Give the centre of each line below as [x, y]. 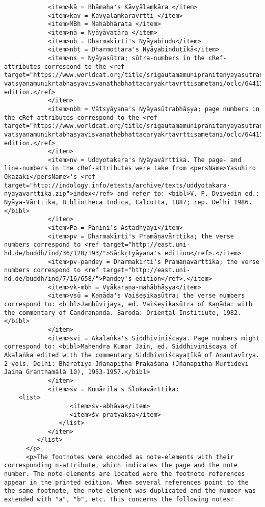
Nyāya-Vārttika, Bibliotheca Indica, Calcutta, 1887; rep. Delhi [117, 203]
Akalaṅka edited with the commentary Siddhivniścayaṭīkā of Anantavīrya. [132, 355]
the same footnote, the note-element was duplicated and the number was [130, 491]
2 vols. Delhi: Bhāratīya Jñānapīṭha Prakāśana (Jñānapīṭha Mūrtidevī [126, 364]
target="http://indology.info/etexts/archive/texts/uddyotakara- [117, 185]
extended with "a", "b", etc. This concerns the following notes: [119, 500]
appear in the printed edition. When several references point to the [126, 482]
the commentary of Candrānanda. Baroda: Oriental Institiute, [112, 313]
